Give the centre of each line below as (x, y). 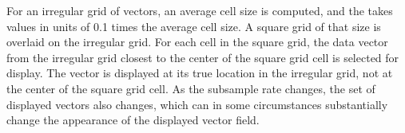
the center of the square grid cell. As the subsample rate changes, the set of (191, 88)
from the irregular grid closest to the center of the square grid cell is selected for (203, 57)
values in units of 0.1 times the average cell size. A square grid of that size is (194, 26)
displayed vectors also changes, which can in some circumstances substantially (197, 104)
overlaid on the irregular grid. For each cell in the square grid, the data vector (197, 42)
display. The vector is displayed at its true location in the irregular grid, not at (200, 73)
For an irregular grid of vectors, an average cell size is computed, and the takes (200, 10)
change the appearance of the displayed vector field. (133, 120)
